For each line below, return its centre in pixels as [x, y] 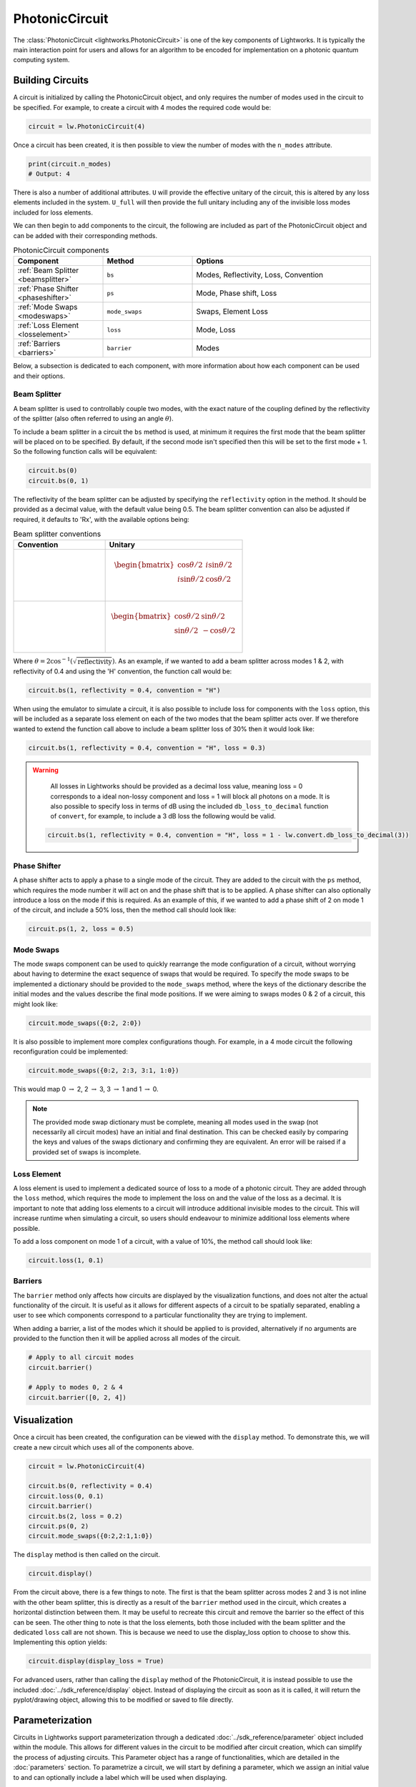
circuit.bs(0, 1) [59, 480]
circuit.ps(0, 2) [59, 1526]
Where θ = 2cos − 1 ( [43, 661]
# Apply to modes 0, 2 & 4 [75, 1387]
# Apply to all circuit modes [81, 1357]
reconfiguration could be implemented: [70, 1051]
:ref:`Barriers [39, 344]
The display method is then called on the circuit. [87, 1555]
